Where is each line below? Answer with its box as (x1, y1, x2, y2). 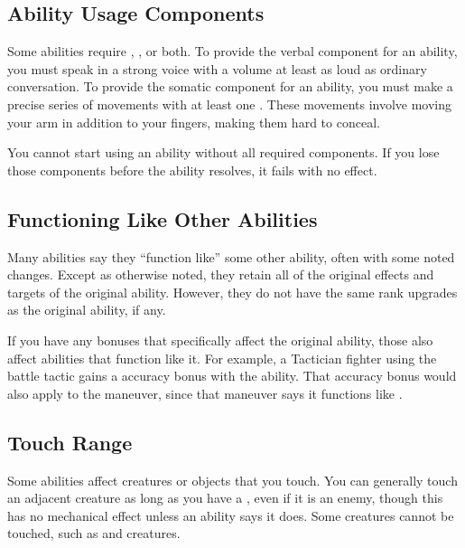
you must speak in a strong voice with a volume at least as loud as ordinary (7, 59, 427, 78)
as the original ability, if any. (7, 300, 166, 319)
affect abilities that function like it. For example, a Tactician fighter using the (7, 348, 437, 367)
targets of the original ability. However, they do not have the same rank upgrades (7, 282, 458, 301)
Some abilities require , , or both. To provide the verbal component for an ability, (7, 42, 458, 61)
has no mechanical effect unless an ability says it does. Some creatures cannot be (7, 505, 454, 524)
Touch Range (7, 428, 133, 456)
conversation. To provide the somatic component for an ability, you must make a (7, 77, 453, 96)
